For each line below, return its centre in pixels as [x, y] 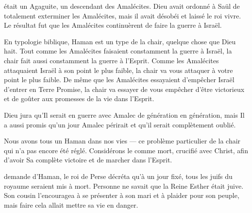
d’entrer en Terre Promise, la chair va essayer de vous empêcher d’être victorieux [124, 89]
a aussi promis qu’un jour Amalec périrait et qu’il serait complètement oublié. [120, 124]
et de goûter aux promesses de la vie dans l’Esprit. [79, 98]
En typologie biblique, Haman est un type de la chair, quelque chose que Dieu [120, 41]
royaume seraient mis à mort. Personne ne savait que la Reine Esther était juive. [124, 186]
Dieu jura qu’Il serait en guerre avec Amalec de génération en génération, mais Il [124, 115]
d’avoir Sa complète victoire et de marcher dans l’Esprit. [88, 160]
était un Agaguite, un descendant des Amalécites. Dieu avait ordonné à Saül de [122, 6]
